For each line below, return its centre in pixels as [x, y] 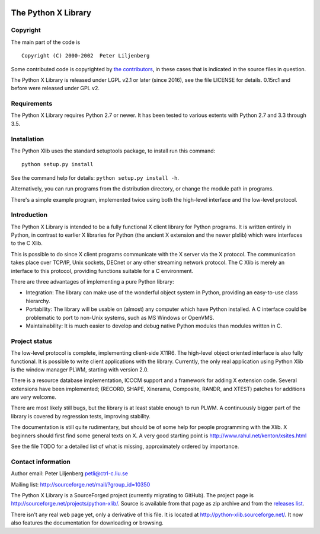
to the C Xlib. [27, 243]
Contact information [41, 462]
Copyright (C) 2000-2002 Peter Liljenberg [86, 56]
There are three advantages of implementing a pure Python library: [92, 282]
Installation [28, 139]
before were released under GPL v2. [55, 88]
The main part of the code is [46, 42]
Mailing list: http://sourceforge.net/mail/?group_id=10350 [81, 484]
